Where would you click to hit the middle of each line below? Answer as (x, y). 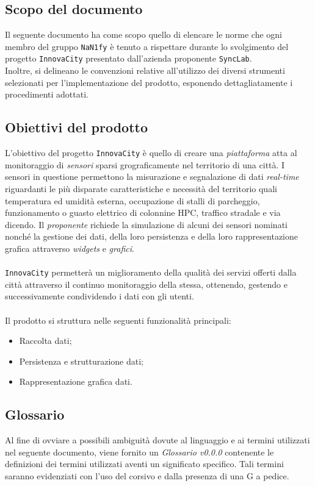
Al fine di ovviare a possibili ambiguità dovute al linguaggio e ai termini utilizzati (157, 440)
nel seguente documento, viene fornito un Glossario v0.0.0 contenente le (139, 452)
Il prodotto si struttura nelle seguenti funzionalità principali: (118, 320)
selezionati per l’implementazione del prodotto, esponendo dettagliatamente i (149, 82)
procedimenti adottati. (47, 94)
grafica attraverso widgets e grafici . (70, 248)
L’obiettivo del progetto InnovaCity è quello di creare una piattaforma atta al (151, 153)
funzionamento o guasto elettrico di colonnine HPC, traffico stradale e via (143, 213)
